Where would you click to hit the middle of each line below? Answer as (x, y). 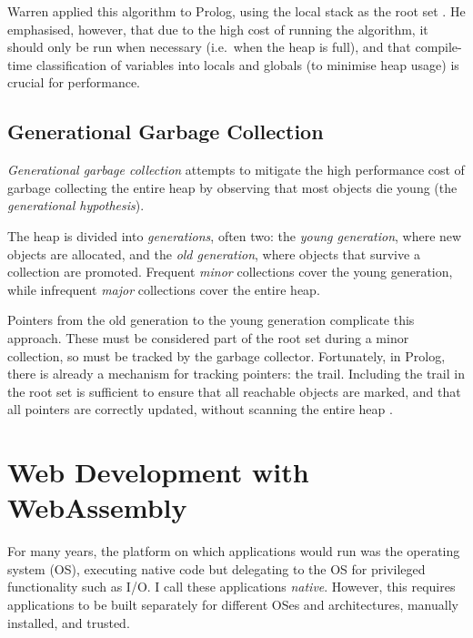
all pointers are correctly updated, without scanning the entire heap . (200, 409)
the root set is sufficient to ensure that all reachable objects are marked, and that (234, 391)
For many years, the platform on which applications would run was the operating (234, 551)
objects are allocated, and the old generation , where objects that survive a (214, 253)
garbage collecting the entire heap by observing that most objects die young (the (232, 187)
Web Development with (158, 472)
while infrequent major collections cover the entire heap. (164, 289)
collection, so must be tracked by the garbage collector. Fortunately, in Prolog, (226, 355)
